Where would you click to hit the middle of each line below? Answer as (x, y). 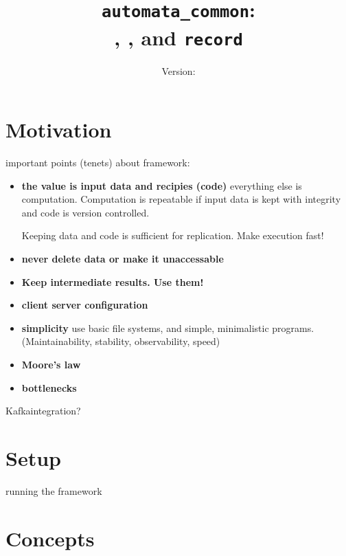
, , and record (178, 37)
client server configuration (85, 305)
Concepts (50, 538)
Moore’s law (51, 365)
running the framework (54, 490)
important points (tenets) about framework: (98, 163)
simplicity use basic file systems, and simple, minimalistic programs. (168, 327)
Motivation (59, 130)
